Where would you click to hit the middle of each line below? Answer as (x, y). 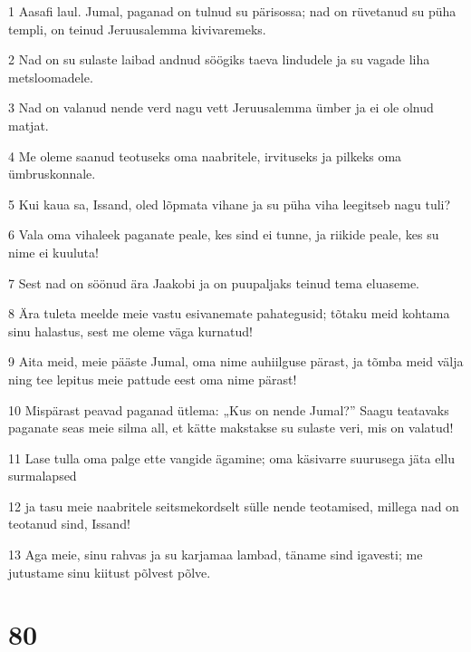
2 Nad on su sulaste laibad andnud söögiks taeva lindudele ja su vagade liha (219, 59)
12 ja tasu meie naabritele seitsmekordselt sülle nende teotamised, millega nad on (234, 506)
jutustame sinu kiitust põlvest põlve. (110, 572)
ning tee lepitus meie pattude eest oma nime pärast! (153, 379)
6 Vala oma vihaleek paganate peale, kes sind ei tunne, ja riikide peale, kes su (224, 234)
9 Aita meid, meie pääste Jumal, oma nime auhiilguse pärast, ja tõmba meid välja (236, 361)
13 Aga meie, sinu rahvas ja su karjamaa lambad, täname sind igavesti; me (216, 555)
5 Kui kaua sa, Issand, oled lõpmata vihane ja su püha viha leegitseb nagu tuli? (230, 204)
